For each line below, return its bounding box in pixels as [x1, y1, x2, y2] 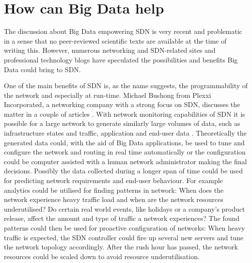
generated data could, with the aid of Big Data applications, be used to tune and [4, 137, 245, 147]
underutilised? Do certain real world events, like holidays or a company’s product [4, 203, 245, 214]
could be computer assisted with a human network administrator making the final [4, 156, 247, 166]
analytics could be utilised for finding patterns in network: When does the [4, 185, 224, 195]
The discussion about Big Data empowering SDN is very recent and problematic [4, 26, 242, 36]
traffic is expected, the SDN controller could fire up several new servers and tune [4, 232, 244, 242]
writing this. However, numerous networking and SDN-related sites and [4, 45, 216, 55]
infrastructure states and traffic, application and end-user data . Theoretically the [4, 128, 247, 138]
